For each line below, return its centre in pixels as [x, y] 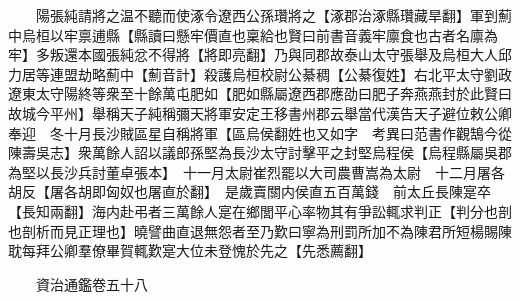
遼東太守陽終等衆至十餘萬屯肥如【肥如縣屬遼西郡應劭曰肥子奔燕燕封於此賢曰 [260, 93]
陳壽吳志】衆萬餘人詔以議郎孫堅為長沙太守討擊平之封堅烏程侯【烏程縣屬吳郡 [260, 152]
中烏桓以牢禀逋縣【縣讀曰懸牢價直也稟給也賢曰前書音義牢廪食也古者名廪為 [253, 34]
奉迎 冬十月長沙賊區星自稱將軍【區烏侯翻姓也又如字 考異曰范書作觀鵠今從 [260, 132]
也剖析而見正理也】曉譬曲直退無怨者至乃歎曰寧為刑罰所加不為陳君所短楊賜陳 [260, 230]
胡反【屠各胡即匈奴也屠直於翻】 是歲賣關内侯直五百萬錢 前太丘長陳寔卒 [249, 191]
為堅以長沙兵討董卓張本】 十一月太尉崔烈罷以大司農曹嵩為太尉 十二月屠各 [256, 171]
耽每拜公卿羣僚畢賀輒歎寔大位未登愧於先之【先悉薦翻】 [190, 250]
